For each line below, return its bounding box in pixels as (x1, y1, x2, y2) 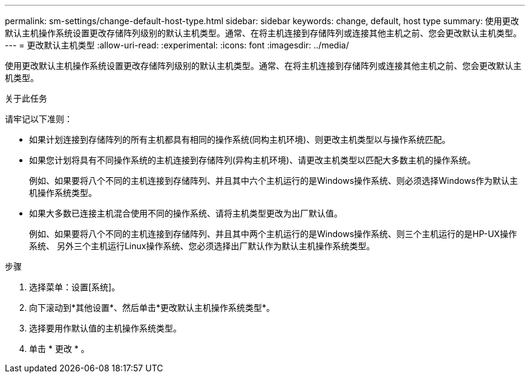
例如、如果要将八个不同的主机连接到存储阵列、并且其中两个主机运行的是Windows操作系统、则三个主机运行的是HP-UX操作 (29, 229, 517, 239)
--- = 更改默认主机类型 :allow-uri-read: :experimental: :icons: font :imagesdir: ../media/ (5, 40, 349, 50)
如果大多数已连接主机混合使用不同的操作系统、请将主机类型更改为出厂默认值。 (29, 208, 342, 218)
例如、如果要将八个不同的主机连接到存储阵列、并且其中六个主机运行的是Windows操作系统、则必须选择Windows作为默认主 (29, 175, 519, 186)
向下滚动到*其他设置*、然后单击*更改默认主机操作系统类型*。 (29, 302, 275, 313)
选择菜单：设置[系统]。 (29, 282, 120, 292)
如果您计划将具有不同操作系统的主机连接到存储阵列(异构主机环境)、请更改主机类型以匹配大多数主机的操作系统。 (29, 155, 476, 165)
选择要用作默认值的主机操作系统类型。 (29, 323, 182, 333)
